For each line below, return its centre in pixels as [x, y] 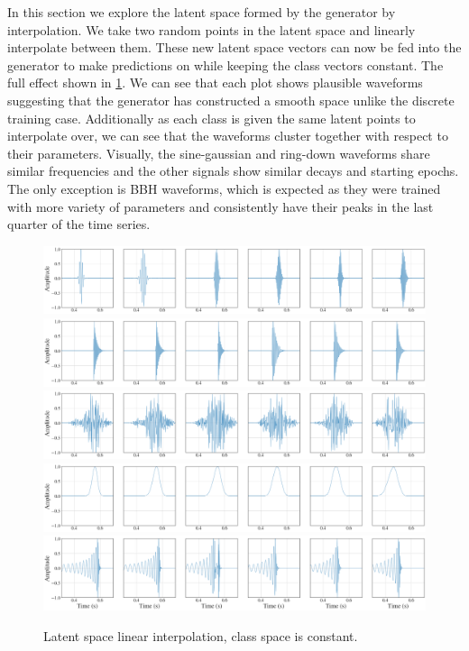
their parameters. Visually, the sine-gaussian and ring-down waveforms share [219, 153]
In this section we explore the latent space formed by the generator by [202, 12]
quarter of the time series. [79, 224]
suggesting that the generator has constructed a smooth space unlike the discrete [231, 100]
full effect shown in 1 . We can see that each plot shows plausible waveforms [215, 83]
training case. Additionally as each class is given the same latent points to [212, 118]
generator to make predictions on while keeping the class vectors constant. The [225, 64]
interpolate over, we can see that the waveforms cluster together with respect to [228, 136]
